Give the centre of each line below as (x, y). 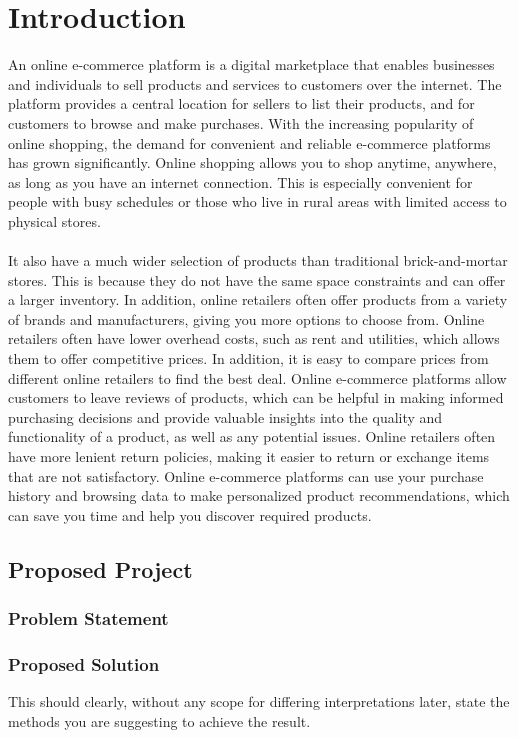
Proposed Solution (84, 663)
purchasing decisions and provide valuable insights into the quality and (225, 416)
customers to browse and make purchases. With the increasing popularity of (241, 122)
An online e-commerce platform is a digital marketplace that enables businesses (251, 64)
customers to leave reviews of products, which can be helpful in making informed (256, 397)
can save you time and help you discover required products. (190, 514)
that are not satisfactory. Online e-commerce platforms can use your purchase (246, 475)
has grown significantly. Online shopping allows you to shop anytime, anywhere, (252, 162)
